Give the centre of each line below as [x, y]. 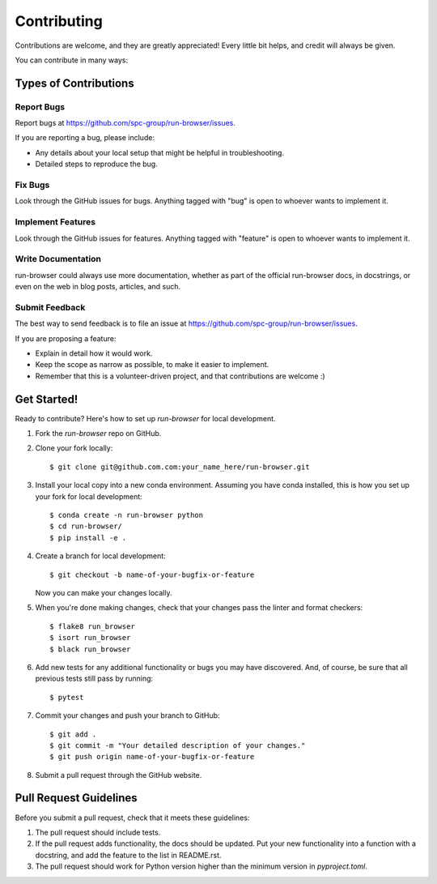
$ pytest [67, 697]
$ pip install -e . [88, 538]
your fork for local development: [89, 496]
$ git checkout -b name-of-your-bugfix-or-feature [152, 574]
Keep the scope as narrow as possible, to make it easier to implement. [152, 365]
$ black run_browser [90, 649]
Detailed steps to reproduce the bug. [96, 164]
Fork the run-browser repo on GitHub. [98, 433]
